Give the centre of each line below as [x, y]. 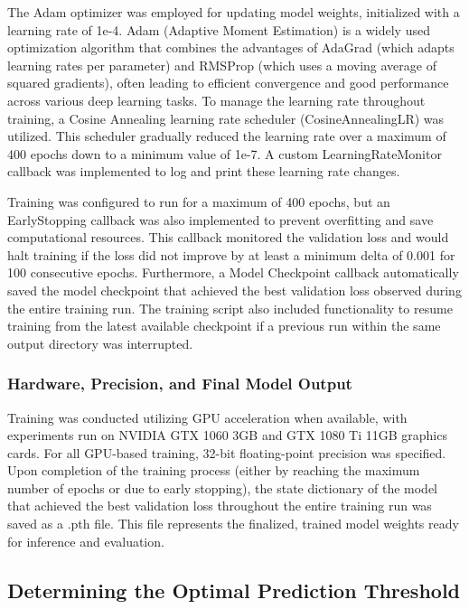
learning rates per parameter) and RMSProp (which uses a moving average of [222, 65]
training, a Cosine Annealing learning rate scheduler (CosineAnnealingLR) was [226, 118]
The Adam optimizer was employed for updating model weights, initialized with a [234, 12]
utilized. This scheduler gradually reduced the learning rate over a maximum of [227, 136]
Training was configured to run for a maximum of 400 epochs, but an [199, 201]
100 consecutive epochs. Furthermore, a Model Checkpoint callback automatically [233, 272]
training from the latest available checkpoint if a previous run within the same [224, 326]
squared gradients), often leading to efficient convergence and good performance [228, 83]
